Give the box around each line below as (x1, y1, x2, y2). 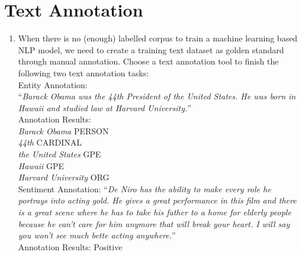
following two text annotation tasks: (18, 66, 149, 79)
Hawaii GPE (18, 159, 65, 172)
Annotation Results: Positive (18, 240, 123, 253)
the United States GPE (18, 148, 101, 160)
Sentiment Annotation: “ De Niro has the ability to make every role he (18, 182, 271, 195)
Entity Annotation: (18, 78, 88, 91)
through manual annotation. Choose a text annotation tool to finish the (18, 55, 279, 67)
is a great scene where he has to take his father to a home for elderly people (18, 206, 291, 218)
